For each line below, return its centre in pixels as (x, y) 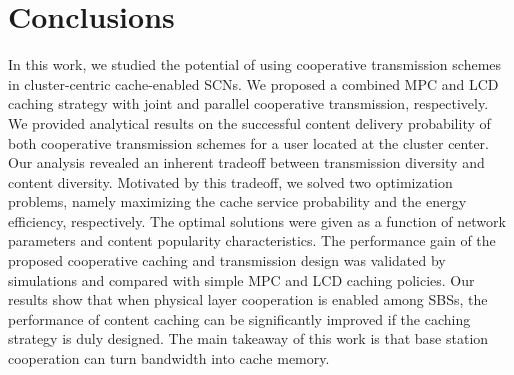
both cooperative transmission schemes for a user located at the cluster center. (248, 142)
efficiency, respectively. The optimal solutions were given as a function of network (257, 220)
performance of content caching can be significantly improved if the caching (239, 318)
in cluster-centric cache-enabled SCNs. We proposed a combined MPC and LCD (253, 83)
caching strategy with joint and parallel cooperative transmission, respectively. (248, 103)
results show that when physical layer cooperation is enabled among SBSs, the (248, 299)
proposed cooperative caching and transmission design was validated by (227, 260)
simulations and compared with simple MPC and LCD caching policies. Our (241, 279)
